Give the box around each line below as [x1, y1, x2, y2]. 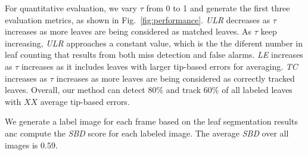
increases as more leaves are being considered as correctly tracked [56, 72, 295, 84]
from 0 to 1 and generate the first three [146, 2, 290, 14]
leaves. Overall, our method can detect [5, 83, 145, 96]
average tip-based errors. [40, 95, 130, 107]
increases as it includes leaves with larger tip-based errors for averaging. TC [21, 60, 298, 72]
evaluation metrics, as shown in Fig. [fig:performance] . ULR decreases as [5, 13, 270, 26]
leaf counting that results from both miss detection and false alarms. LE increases [5, 48, 303, 61]
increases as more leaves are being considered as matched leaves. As [5, 25, 252, 38]
